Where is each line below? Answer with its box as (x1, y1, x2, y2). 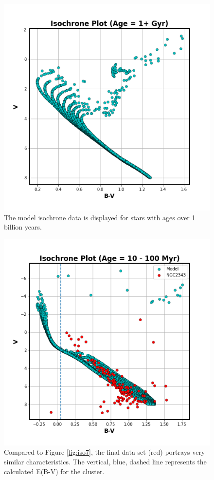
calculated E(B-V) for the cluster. (4, 466, 105, 476)
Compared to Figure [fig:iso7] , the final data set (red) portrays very (4, 447, 205, 457)
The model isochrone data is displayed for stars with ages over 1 (4, 212, 196, 222)
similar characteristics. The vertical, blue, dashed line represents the (4, 456, 207, 466)
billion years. (4, 222, 42, 232)
